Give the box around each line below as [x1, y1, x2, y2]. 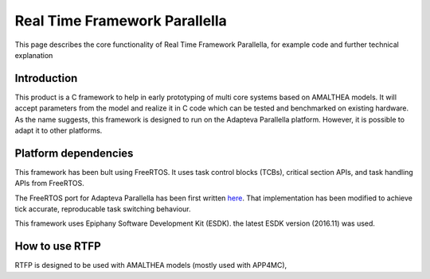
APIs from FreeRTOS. [14, 179, 85, 188]
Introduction [14, 72, 78, 85]
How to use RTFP [14, 239, 101, 254]
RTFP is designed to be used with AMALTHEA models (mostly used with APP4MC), [14, 261, 287, 270]
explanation [14, 50, 53, 60]
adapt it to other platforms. [14, 126, 103, 135]
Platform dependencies [14, 146, 134, 160]
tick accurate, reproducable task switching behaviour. [14, 204, 191, 214]
